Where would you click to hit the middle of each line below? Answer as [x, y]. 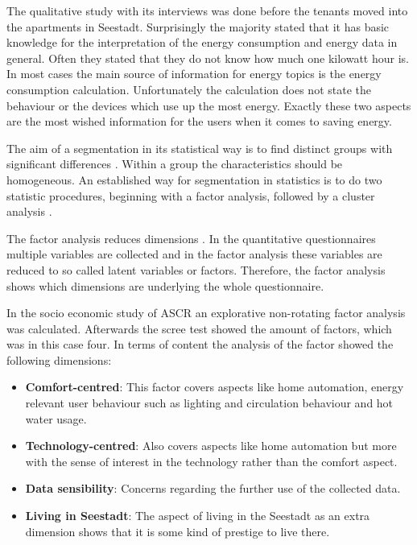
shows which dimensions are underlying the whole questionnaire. [165, 285]
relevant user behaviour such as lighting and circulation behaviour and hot [209, 403]
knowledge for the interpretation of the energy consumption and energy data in [202, 42]
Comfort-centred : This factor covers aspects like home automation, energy [215, 387]
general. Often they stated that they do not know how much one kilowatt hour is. [208, 58]
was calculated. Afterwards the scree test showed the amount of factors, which [199, 328]
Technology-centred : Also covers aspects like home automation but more [211, 446]
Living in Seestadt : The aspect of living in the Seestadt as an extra [198, 516]
